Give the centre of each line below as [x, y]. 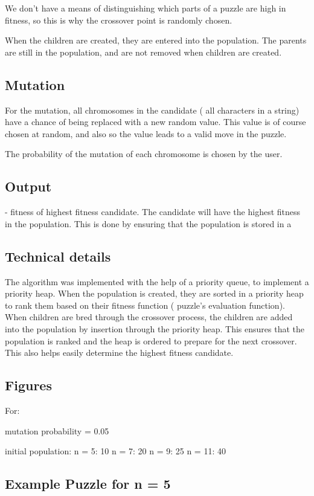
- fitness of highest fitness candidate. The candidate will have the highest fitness [153, 212]
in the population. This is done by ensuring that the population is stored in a [148, 223]
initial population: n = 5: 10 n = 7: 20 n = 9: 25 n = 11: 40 [115, 451]
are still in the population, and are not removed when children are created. [143, 52]
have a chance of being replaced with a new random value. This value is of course [155, 122]
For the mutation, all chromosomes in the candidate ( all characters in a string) [152, 110]
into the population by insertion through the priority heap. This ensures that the [155, 328]
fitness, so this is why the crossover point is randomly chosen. [119, 20]
